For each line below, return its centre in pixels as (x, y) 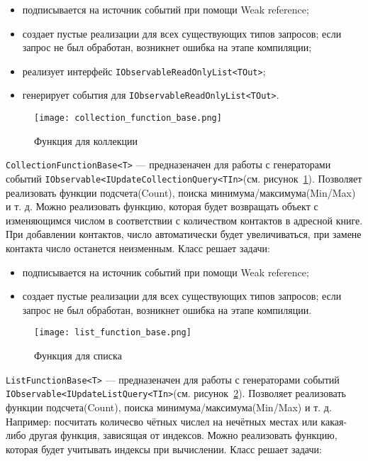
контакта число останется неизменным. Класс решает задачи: (138, 248)
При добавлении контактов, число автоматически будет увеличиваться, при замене (184, 234)
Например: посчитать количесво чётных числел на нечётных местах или (162, 421)
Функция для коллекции (86, 140)
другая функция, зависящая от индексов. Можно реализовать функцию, (183, 435)
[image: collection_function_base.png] (128, 118)
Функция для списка (78, 356)
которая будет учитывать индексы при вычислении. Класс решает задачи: (164, 449)
